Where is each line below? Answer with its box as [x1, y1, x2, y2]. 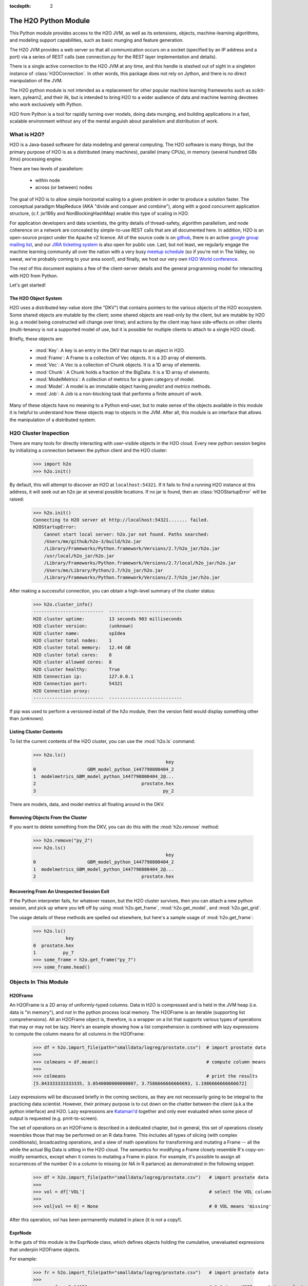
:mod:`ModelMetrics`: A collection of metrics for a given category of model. [35, 376, 195, 382]
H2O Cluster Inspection [9, 430, 69, 437]
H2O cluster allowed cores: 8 [33, 659, 112, 665]
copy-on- [245, 1146, 265, 1152]
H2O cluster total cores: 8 [33, 652, 112, 658]
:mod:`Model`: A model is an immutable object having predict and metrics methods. [35, 383, 211, 389]
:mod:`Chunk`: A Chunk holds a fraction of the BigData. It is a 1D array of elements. [35, 369, 210, 375]
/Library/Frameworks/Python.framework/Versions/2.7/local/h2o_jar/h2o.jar [44, 560, 236, 566]
